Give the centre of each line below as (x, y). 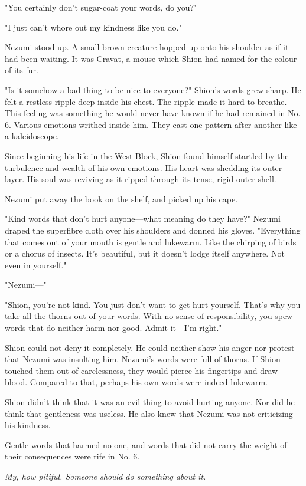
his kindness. (28, 425)
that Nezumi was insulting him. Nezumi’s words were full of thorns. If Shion (143, 359)
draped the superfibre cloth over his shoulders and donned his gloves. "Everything (153, 230)
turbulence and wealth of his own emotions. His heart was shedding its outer (144, 167)
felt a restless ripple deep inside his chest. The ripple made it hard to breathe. (146, 101)
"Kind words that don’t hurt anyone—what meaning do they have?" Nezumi (143, 219)
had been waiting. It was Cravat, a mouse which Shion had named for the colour (151, 58)
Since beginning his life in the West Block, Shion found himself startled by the (147, 155)
